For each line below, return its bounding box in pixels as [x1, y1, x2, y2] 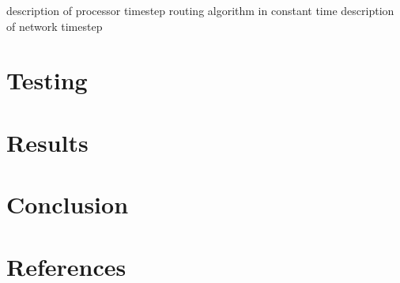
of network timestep [6, 17, 103, 34]
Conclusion [6, 188, 129, 221]
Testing [6, 64, 88, 96]
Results [6, 126, 89, 158]
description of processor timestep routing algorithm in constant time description [6, 2, 394, 18]
